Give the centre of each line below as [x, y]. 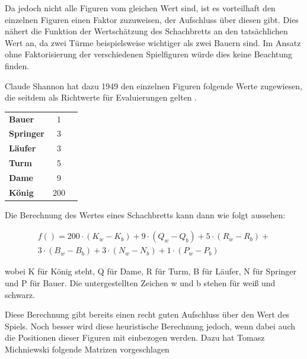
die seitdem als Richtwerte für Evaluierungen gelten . [101, 97]
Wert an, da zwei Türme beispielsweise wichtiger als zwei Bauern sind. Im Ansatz [153, 42]
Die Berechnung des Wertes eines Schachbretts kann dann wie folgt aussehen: [145, 214]
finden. [17, 65]
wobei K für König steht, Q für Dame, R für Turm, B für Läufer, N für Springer [151, 271]
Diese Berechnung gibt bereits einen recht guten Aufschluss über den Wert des [147, 314]
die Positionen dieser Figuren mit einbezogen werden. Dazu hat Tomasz [135, 337]
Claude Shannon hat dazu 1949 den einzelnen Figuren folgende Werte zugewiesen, [154, 85]
